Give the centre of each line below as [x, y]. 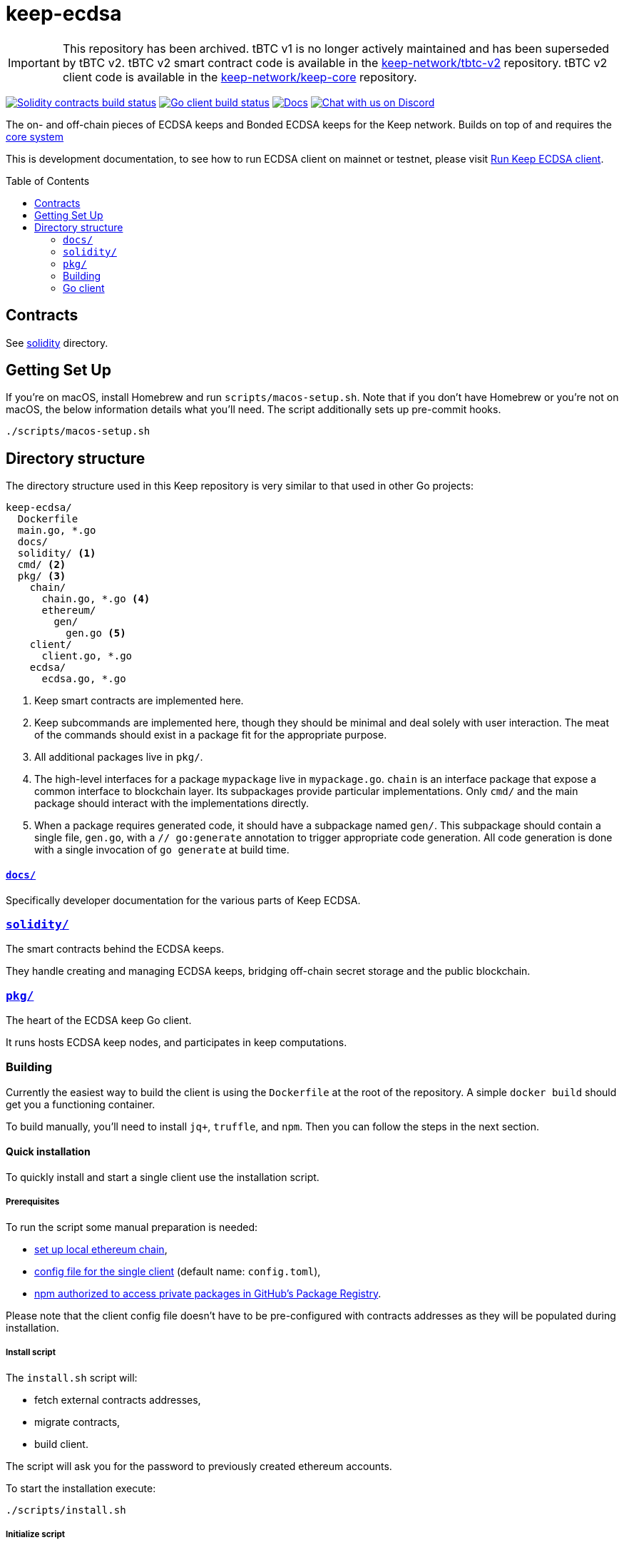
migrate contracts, [77, 1422]
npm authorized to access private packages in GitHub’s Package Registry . [208, 1293]
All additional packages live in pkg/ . [119, 757]
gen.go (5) [96, 633]
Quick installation [48, 1152]
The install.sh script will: [72, 1377]
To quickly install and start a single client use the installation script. [163, 1177]
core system [35, 136]
